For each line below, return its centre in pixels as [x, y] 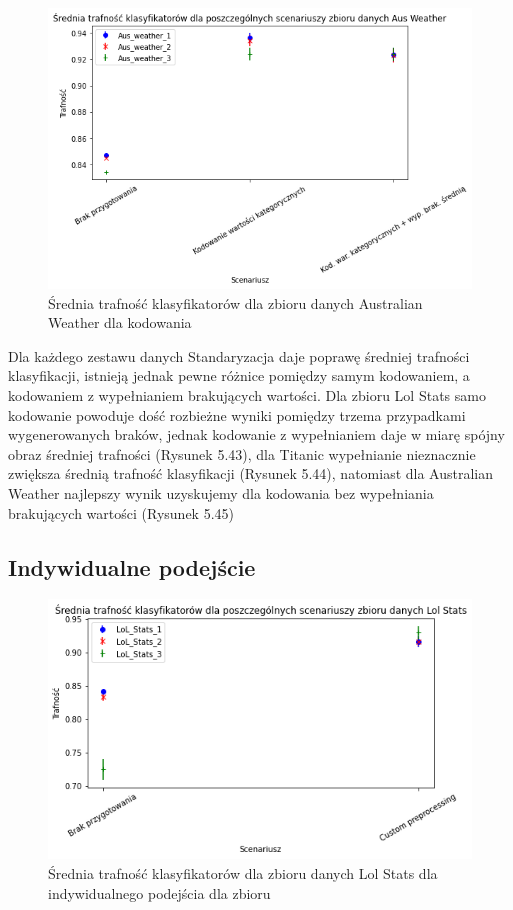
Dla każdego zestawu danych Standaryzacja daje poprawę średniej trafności [239, 355]
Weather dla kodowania [120, 322]
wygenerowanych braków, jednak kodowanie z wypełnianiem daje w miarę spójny [256, 434]
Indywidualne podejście [132, 566]
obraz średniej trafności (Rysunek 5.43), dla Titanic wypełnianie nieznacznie [242, 453]
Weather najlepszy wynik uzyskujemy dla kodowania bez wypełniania [221, 492]
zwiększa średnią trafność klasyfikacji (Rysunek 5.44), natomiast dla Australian [251, 473]
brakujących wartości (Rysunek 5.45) [121, 512]
